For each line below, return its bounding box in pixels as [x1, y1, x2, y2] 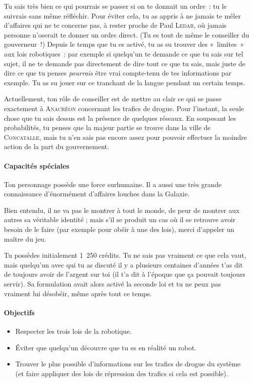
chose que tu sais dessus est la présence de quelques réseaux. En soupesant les [4, 113, 236, 123]
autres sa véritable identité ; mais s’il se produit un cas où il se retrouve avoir [4, 214, 235, 225]
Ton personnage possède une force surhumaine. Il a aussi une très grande [4, 179, 222, 189]
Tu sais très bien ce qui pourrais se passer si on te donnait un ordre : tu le [4, 1, 227, 11]
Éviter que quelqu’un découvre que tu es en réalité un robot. [15, 342, 196, 352]
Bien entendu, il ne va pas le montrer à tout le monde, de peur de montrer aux [4, 205, 240, 215]
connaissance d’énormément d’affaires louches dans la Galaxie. [4, 189, 190, 199]
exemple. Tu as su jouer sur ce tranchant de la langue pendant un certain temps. [4, 77, 245, 87]
